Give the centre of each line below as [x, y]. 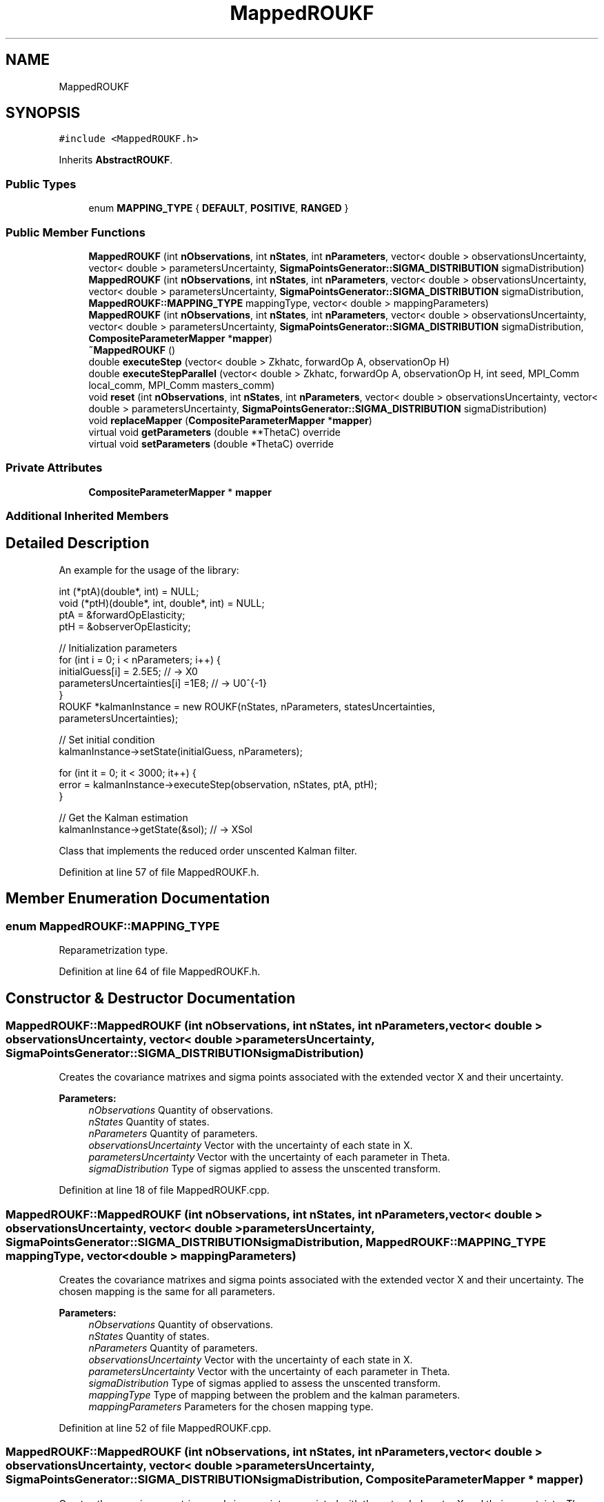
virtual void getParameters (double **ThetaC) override [215, 432]
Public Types [41, 184]
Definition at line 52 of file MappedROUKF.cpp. [165, 1428]
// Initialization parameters [118, 648]
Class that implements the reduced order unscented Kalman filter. [208, 850]
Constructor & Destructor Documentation [151, 998]
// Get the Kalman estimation [123, 817]
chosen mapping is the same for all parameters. [167, 1292]
